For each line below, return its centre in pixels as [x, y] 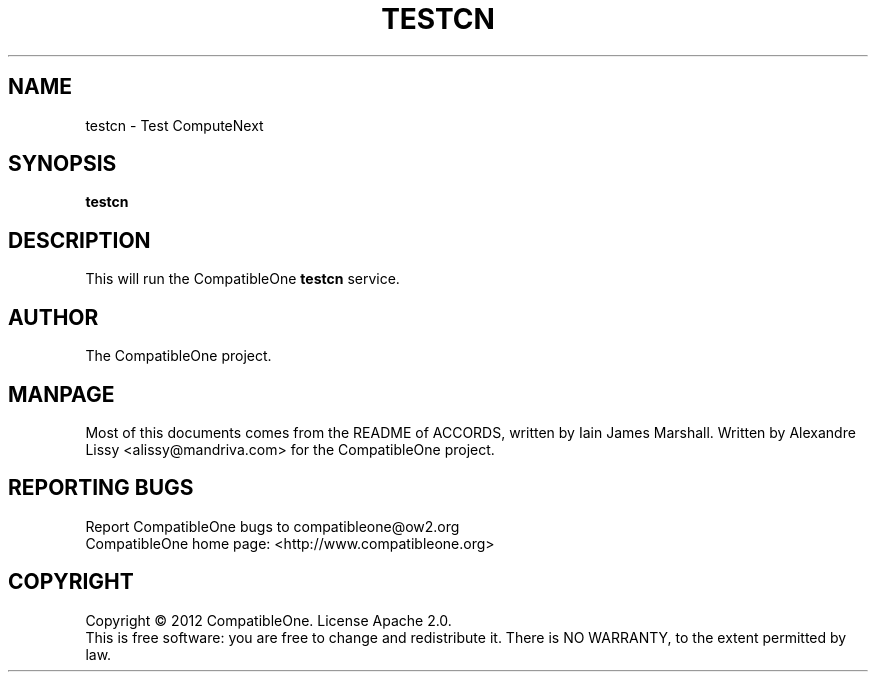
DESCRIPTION [79, 240]
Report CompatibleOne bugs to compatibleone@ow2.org [272, 526]
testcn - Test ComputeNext [174, 125]
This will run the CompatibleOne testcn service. [242, 279]
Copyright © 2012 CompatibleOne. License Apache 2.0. [268, 620]
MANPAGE [61, 394]
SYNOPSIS [62, 164]
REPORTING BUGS [101, 488]
